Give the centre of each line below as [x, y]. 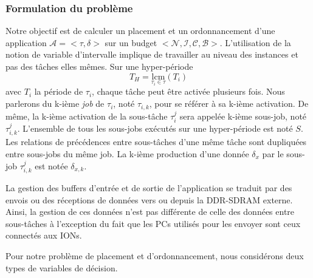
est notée [51, 165]
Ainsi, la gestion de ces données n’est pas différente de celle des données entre [150, 212]
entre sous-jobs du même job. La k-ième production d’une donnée [127, 153]
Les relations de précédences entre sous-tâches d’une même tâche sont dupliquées [156, 142]
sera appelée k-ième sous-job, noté [243, 116]
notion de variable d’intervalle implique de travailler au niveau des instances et [152, 54]
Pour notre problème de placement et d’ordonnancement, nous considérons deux [155, 255]
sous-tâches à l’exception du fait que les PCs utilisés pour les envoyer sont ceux [153, 223]
